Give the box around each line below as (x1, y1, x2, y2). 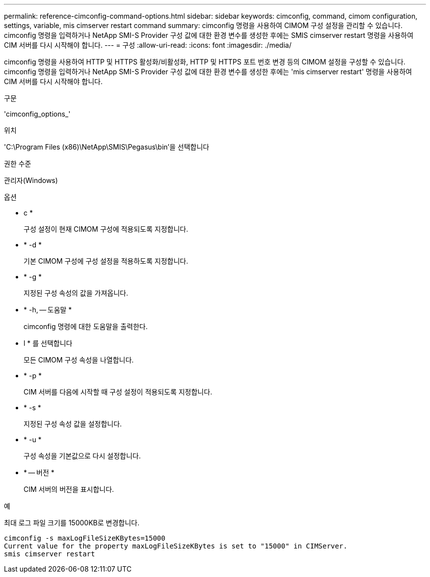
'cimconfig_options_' (4, 110, 71, 118)
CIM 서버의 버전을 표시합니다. (24, 485, 114, 493)
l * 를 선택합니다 (24, 339, 73, 347)
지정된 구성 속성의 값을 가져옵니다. (24, 289, 128, 297)
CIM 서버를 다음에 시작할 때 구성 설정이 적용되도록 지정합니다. (24, 388, 213, 396)
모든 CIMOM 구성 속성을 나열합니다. (24, 356, 134, 364)
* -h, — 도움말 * (24, 305, 72, 314)
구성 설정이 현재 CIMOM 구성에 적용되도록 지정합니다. (24, 225, 188, 233)
